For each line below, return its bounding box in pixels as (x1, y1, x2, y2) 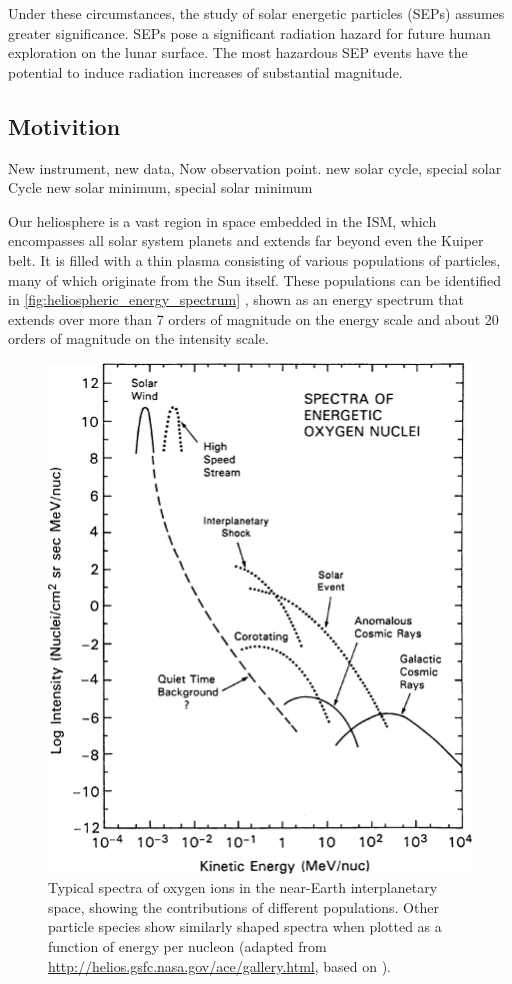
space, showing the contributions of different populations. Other (48, 896, 439, 917)
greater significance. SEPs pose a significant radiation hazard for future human (8, 22, 491, 43)
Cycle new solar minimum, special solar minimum (8, 177, 313, 198)
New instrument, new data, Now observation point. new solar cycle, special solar (8, 157, 502, 178)
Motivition (8, 110, 121, 141)
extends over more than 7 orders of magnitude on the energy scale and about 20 (8, 308, 499, 329)
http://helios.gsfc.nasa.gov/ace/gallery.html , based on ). (48, 955, 391, 976)
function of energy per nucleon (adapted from (48, 936, 327, 957)
